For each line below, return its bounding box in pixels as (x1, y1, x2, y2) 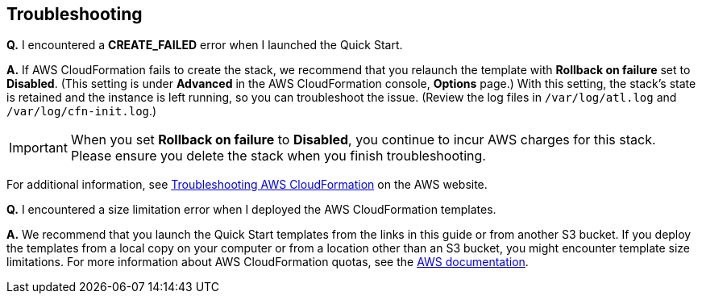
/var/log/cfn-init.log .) (6, 104, 157, 119)
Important (9, 140, 68, 156)
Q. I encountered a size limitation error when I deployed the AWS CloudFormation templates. (6, 202, 496, 217)
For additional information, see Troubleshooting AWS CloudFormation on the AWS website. (6, 177, 488, 192)
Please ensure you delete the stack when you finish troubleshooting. (70, 148, 486, 165)
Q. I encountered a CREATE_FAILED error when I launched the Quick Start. (6, 38, 403, 52)
